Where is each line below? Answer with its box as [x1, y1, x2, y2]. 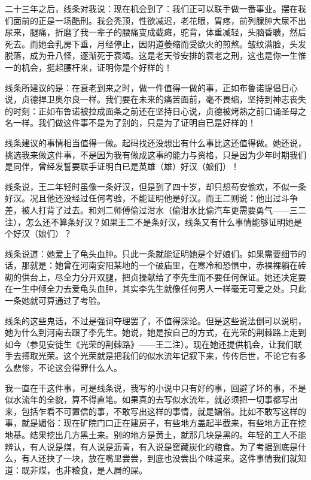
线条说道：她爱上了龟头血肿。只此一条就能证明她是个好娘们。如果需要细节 [5, 247, 298, 259]
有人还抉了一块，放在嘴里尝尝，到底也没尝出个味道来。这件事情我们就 [21, 452, 298, 464]
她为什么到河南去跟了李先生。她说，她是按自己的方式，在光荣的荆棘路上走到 [5, 326, 306, 339]
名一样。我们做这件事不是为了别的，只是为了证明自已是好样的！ [5, 116, 256, 129]
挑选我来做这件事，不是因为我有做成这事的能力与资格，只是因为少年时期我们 [5, 148, 306, 161]
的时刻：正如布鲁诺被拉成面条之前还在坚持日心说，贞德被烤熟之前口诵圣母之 [5, 104, 306, 117]
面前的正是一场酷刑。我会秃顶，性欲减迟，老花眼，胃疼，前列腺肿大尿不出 [13, 14, 306, 26]
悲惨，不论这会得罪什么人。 [13, 361, 122, 374]
